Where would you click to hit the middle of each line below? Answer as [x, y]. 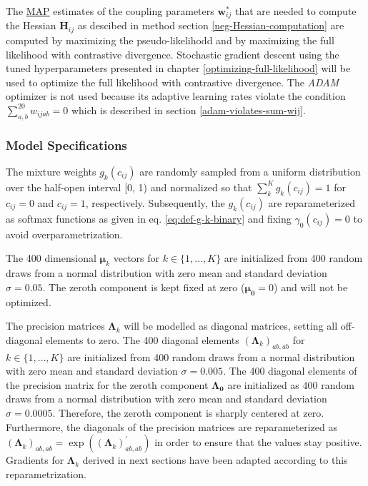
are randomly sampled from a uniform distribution [250, 171]
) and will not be [311, 287]
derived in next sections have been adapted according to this [215, 460]
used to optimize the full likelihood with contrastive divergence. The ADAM [173, 82]
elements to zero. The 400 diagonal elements [143, 339]
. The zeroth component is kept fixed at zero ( [144, 287]
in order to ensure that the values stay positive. [258, 442]
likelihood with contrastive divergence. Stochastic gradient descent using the [173, 54]
